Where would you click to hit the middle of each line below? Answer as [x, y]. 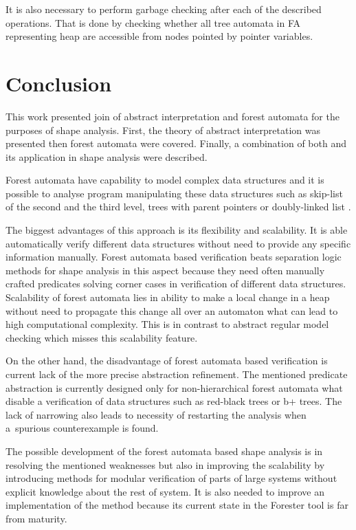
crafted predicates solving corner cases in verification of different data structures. [176, 284]
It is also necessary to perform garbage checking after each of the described [164, 9]
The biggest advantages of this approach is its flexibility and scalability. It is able [177, 230]
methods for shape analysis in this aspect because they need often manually [165, 270]
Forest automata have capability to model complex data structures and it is [165, 180]
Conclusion [59, 83]
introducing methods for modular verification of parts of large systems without [171, 478]
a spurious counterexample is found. [82, 428]
